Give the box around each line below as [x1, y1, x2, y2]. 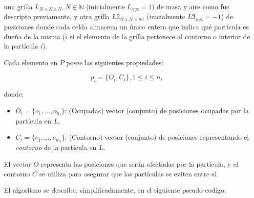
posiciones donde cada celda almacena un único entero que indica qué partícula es [4, 21, 249, 31]
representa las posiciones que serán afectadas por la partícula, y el [41, 159, 238, 169]
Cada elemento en [4, 57, 58, 67]
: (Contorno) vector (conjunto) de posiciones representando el [65, 132, 249, 142]
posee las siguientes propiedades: [66, 57, 164, 67]
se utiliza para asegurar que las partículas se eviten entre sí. [39, 168, 218, 178]
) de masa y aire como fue [151, 1, 230, 11]
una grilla [4, 1, 33, 11]
